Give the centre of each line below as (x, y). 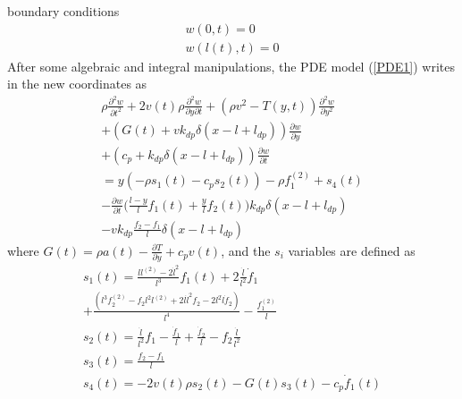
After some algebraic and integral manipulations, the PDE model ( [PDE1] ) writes (231, 66)
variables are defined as (352, 250)
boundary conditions (63, 11)
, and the (246, 250)
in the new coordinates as (77, 84)
